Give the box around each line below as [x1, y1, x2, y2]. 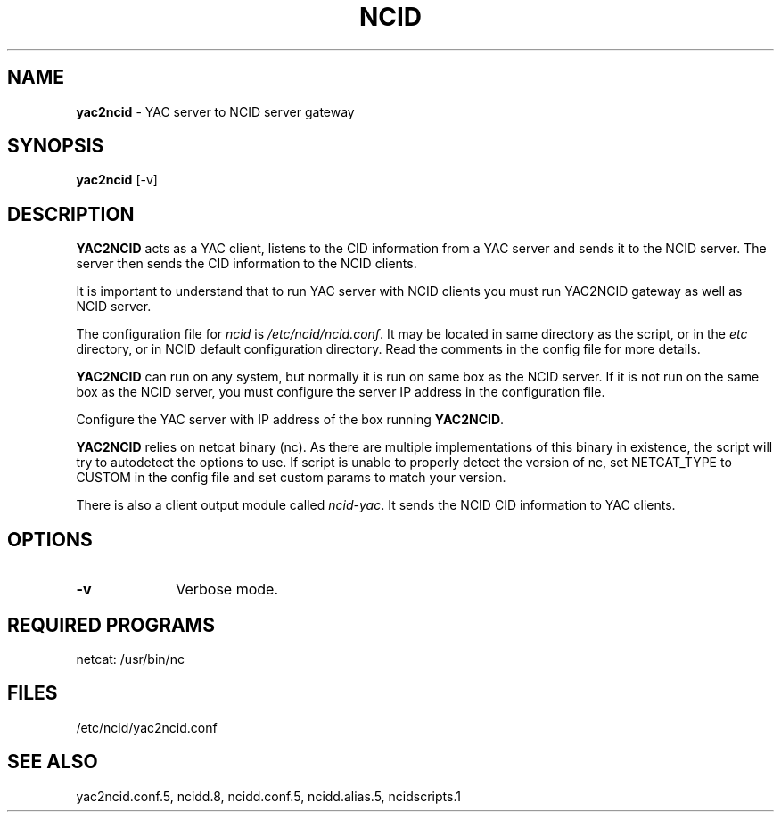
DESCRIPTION [7, 202, 135, 225]
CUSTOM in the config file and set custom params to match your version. [76, 470, 506, 486]
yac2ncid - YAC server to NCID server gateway [76, 103, 355, 119]
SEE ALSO [7, 750, 98, 774]
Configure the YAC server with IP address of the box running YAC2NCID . [76, 412, 505, 428]
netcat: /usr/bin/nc [76, 651, 185, 667]
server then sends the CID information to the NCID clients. [76, 256, 417, 272]
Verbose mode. [176, 580, 279, 599]
